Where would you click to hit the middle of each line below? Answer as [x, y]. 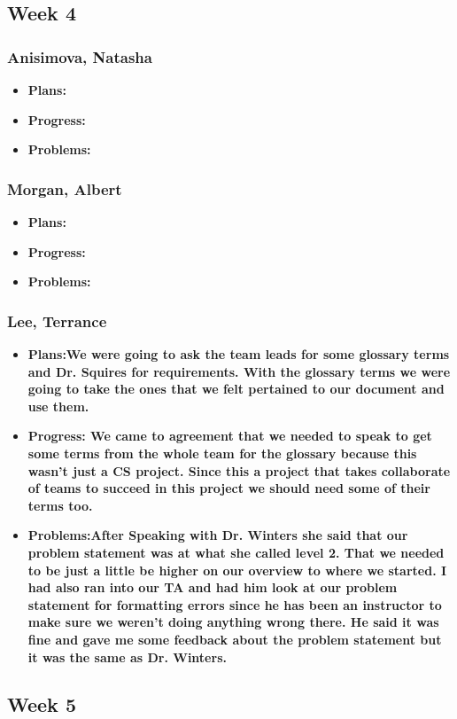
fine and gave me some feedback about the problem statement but [235, 639]
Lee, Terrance [57, 320]
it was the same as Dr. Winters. [127, 656]
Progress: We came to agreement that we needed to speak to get [230, 436]
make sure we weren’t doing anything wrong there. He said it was [233, 622]
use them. [58, 406]
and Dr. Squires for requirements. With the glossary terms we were [239, 371]
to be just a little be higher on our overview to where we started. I [237, 570]
